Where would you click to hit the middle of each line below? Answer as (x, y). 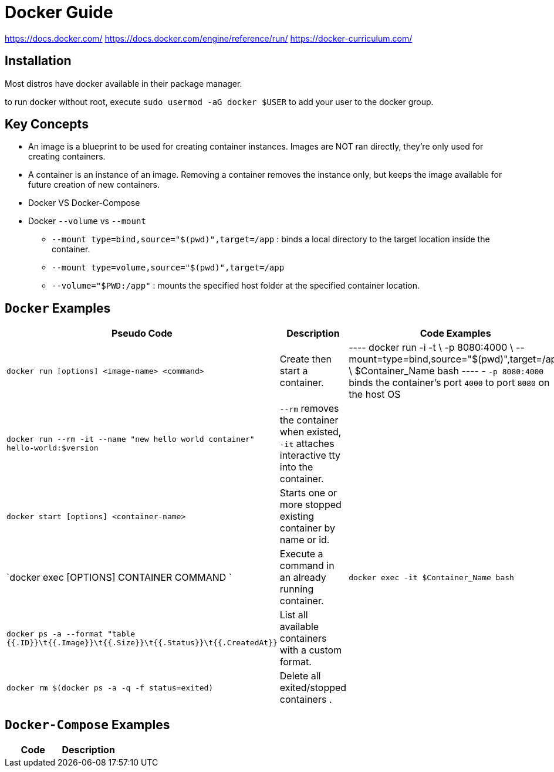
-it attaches (307, 444)
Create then (306, 359)
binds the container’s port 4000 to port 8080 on (449, 383)
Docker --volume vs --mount (87, 221)
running (297, 589)
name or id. (305, 540)
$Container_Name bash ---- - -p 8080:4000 (449, 371)
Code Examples (455, 333)
